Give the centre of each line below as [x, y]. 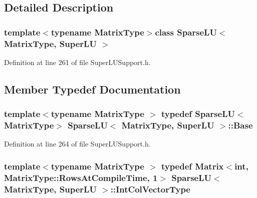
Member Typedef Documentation [92, 89]
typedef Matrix [192, 166]
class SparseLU [186, 32]
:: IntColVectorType [150, 189]
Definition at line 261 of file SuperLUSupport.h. [77, 62]
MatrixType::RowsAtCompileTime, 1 [81, 177]
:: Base [240, 125]
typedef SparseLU [198, 114]
